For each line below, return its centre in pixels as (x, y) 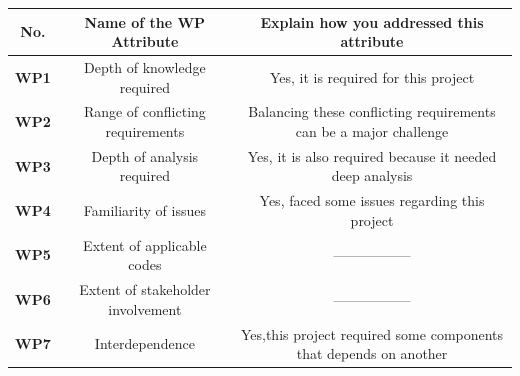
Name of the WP (145, 21)
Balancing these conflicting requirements (372, 111)
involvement (145, 308)
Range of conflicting (144, 111)
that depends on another (372, 353)
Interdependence (144, 343)
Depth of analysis (145, 155)
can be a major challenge (372, 130)
